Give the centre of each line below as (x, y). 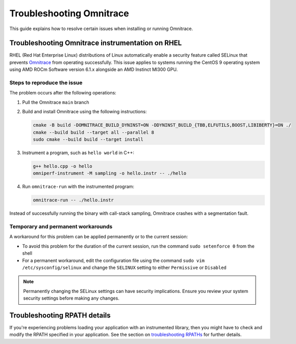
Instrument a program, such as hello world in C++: (78, 153)
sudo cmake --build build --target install (88, 139)
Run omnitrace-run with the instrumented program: (78, 187)
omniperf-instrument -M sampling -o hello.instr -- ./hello (110, 173)
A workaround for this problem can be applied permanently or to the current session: (99, 237)
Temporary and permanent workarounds (61, 226)
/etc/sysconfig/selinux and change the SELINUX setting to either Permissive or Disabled (124, 267)
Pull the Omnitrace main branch (56, 102)
